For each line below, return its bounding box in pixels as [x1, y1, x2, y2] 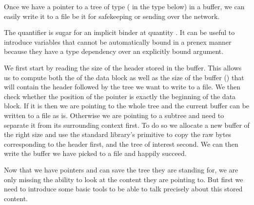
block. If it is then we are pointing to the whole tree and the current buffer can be [4, 101, 250, 111]
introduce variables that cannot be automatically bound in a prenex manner [4, 36, 232, 47]
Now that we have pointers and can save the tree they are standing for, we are [4, 164, 238, 174]
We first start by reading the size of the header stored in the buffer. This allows [4, 62, 242, 72]
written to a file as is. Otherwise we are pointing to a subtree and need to [4, 110, 224, 120]
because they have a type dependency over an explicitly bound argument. [4, 46, 224, 56]
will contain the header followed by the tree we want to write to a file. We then [4, 82, 241, 92]
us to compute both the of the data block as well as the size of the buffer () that [4, 72, 244, 82]
